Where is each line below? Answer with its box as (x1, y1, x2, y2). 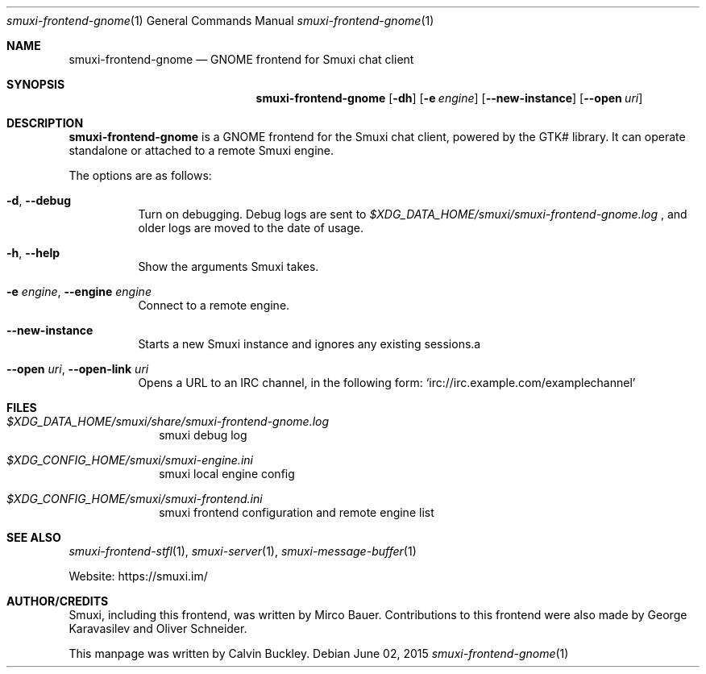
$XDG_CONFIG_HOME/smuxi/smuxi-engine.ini (6, 453, 253, 467)
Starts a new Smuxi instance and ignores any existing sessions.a (138, 337, 481, 351)
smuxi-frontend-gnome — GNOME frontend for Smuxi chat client (69, 52, 414, 66)
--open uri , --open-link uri (6, 362, 149, 376)
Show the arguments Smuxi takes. (138, 260, 319, 273)
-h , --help (6, 246, 60, 260)
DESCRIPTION (6, 116, 84, 130)
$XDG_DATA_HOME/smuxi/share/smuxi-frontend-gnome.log (6, 414, 330, 428)
